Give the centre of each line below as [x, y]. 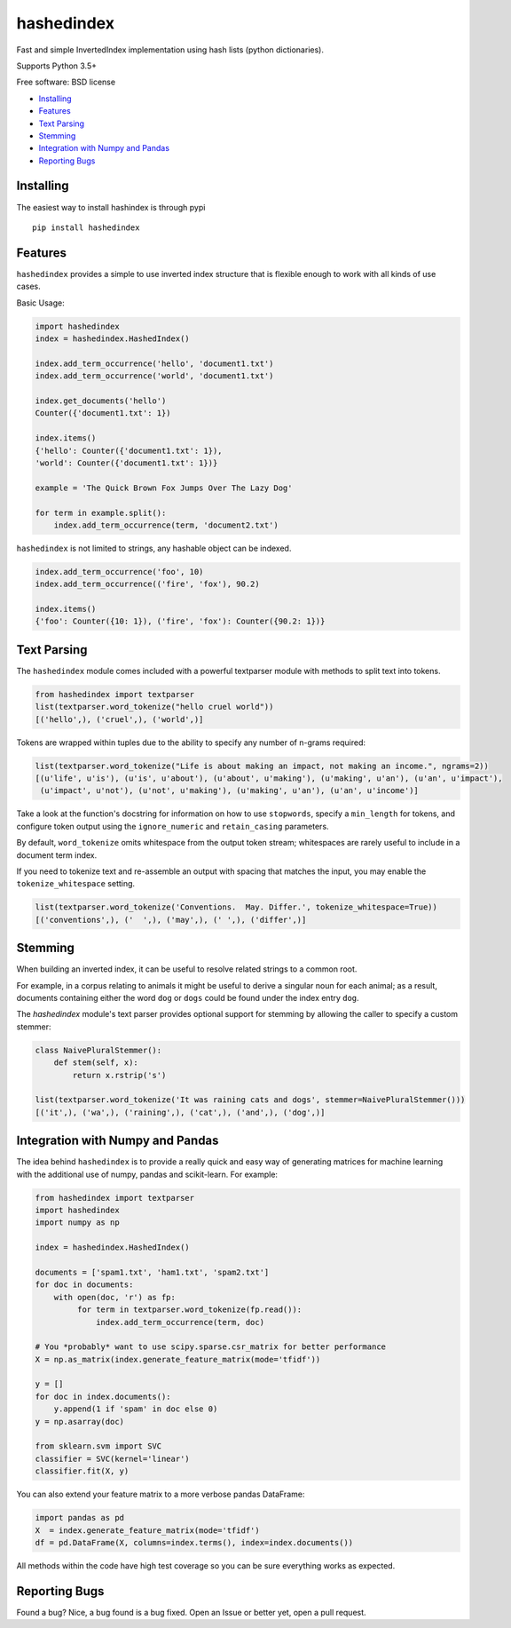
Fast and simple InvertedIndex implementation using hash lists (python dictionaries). [170, 50]
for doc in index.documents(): [103, 1396]
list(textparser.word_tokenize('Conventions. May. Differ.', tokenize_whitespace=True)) [236, 907]
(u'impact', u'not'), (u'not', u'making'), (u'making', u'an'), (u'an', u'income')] [229, 791]
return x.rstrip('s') [119, 1075]
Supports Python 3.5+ [57, 66]
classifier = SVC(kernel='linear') [112, 1458]
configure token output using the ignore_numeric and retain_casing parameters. [173, 826]
